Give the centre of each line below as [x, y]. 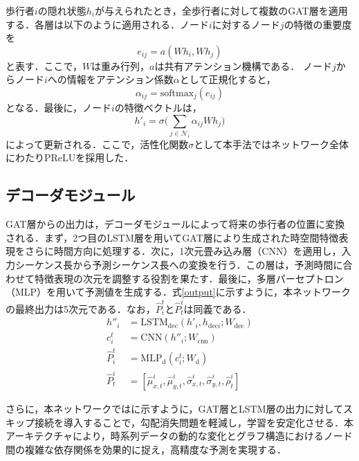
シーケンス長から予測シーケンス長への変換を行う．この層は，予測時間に [179, 265]
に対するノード [246, 24]
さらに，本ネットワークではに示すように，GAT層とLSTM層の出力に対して [175, 408]
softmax [177, 93]
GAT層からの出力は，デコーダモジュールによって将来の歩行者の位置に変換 [175, 224]
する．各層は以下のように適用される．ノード [107, 24]
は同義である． [218, 308]
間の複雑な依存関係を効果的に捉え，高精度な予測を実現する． [146, 449]
